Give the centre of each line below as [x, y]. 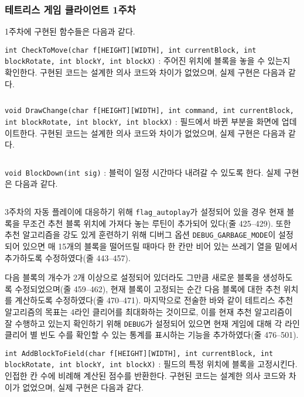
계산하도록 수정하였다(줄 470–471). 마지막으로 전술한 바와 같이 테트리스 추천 [154, 300]
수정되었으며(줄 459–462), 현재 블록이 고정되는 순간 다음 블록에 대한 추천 [148, 288]
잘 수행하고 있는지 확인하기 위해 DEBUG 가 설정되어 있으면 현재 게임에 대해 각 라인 [152, 323]
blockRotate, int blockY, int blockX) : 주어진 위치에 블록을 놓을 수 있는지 [148, 61]
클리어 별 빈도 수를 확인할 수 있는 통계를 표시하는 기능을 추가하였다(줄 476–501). [152, 335]
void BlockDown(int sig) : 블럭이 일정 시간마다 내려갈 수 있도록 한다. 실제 [143, 172]
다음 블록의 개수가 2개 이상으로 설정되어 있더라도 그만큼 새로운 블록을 [132, 277]
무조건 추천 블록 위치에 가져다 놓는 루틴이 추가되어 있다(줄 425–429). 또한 [157, 223]
